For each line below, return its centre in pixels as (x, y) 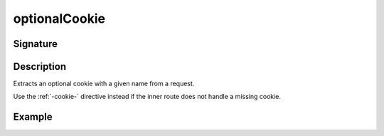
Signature (36, 44)
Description (40, 67)
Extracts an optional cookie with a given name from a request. (104, 84)
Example (33, 117)
